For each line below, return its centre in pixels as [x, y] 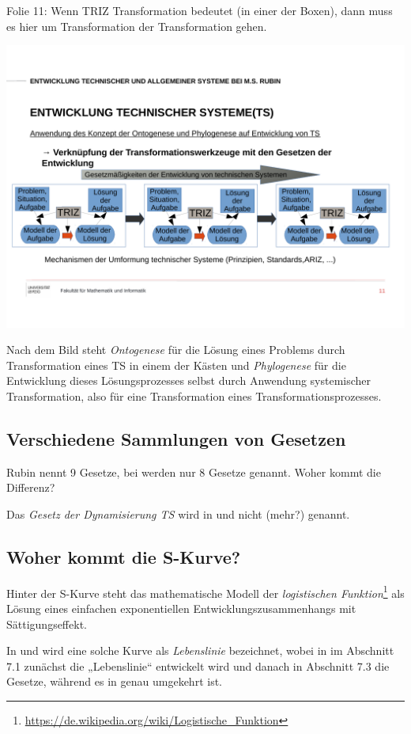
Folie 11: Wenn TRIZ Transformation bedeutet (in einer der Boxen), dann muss [200, 10]
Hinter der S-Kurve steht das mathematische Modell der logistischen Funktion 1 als [205, 591]
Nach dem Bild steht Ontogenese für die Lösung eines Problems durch [176, 350]
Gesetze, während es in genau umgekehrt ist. [114, 681]
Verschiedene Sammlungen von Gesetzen [176, 438]
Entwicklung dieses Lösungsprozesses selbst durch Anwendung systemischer [189, 380]
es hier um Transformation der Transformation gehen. [137, 26]
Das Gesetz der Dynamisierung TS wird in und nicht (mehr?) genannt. [178, 513]
